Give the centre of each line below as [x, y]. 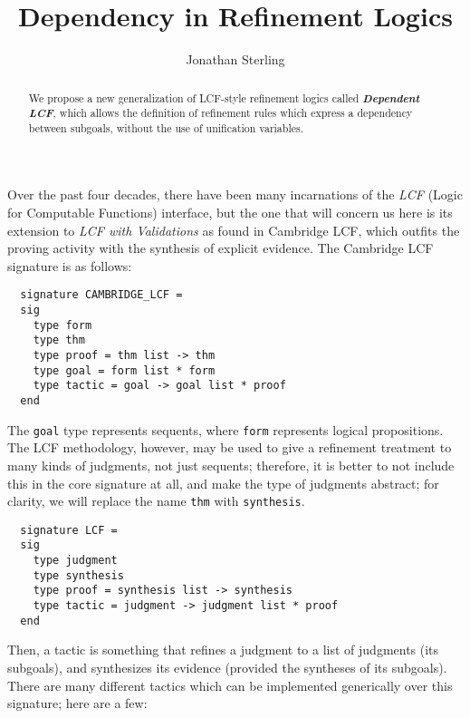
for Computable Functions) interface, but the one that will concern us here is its [230, 213]
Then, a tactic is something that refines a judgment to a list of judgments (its [223, 650]
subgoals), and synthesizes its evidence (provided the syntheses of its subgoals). [227, 667]
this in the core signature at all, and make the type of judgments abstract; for [223, 483]
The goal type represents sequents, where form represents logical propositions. [225, 429]
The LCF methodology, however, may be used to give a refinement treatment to [230, 447]
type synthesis [78, 575]
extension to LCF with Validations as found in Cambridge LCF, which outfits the [234, 230]
